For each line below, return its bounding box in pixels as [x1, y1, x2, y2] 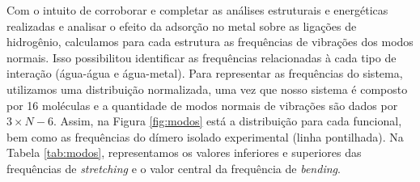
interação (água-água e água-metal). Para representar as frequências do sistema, [6, 65, 403, 82]
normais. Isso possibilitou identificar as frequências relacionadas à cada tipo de [6, 49, 397, 66]
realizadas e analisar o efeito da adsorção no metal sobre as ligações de [6, 17, 357, 34]
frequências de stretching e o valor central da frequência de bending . [6, 159, 341, 176]
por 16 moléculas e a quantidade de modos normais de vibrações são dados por [6, 96, 398, 113]
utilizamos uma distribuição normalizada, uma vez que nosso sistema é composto [6, 80, 408, 97]
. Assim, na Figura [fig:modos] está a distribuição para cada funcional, [53, 112, 402, 129]
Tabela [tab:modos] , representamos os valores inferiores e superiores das [6, 144, 362, 161]
